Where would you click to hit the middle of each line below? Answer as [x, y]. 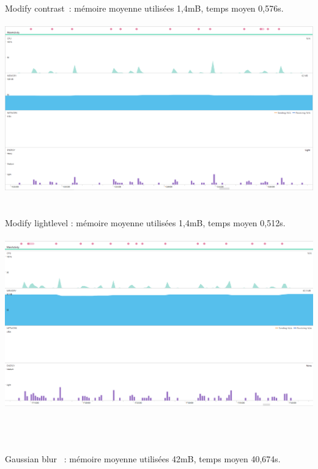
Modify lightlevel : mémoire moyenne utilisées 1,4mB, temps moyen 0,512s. [145, 222]
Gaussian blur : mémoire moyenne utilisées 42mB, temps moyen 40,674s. [143, 459]
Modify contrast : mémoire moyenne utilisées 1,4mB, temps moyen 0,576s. [144, 8]
